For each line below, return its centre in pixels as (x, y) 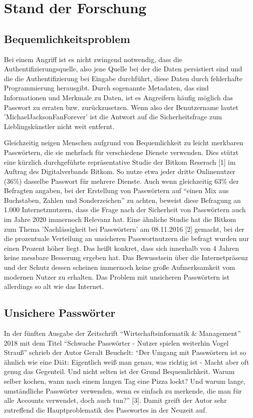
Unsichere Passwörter (60, 313)
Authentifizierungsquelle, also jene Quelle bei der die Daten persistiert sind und (123, 69)
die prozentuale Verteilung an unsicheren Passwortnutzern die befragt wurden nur (126, 238)
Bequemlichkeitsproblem (67, 38)
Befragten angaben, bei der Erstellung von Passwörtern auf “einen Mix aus (116, 190)
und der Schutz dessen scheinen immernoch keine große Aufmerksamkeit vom (120, 267)
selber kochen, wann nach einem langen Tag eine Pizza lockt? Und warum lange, (125, 381)
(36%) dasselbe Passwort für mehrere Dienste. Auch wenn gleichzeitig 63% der (122, 181)
